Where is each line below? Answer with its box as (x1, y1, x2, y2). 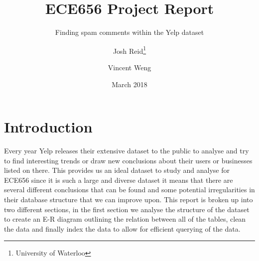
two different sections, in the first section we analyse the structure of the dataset (4, 204, 250, 214)
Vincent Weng (108, 62, 151, 72)
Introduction (4, 117, 93, 137)
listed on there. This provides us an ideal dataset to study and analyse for (4, 165, 230, 175)
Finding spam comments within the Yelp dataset (55, 27, 204, 37)
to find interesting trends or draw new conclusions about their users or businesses (4, 155, 253, 165)
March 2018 (112, 79, 147, 89)
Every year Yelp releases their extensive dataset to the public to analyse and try (4, 145, 249, 156)
